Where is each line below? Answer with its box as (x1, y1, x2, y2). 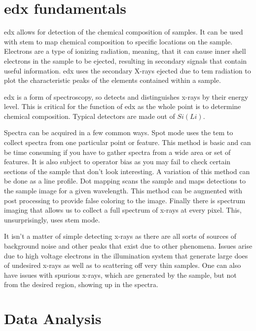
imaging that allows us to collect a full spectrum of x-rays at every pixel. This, (4, 205, 242, 215)
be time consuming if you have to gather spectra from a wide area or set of (4, 147, 231, 157)
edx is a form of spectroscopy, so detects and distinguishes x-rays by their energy (4, 91, 249, 102)
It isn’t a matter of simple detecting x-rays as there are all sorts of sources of (4, 231, 236, 241)
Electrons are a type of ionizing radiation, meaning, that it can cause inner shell (4, 46, 246, 56)
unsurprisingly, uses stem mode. (4, 214, 100, 224)
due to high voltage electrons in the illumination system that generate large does (4, 250, 248, 260)
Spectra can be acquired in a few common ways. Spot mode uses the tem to (4, 127, 233, 138)
